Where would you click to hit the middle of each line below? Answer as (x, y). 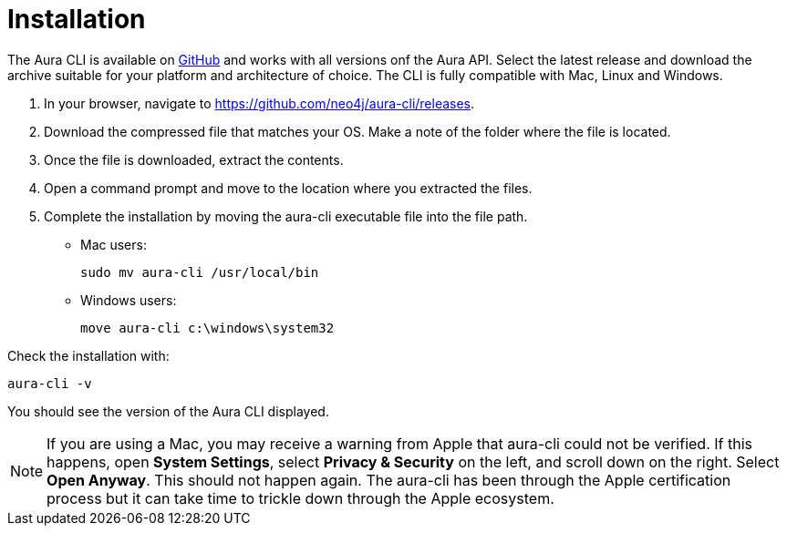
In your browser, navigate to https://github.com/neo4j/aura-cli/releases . (259, 103)
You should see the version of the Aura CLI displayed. (168, 411)
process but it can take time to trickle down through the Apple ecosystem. (300, 498)
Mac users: (114, 244)
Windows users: (129, 300)
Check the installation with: (88, 355)
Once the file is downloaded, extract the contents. (194, 159)
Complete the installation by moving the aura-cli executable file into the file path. (286, 216)
